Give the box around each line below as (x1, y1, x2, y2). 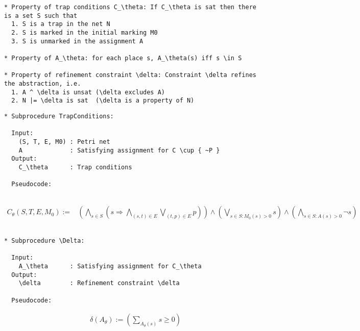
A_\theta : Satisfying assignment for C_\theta (18, 263, 202, 270)
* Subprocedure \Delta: (4, 237, 85, 245)
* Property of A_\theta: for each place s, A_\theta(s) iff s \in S (4, 54, 242, 62)
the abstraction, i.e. (4, 80, 81, 87)
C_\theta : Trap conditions (18, 163, 132, 171)
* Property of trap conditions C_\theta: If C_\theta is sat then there (4, 4, 256, 11)
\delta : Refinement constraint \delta (18, 279, 180, 287)
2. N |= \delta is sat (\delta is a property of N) (11, 97, 195, 105)
